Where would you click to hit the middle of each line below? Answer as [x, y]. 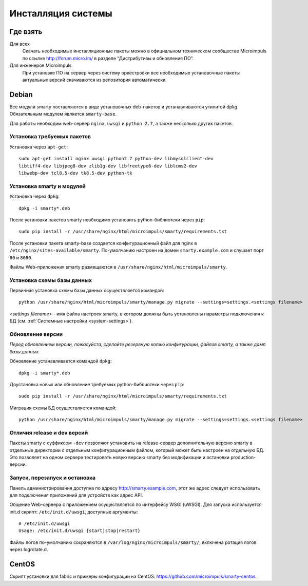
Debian [21, 94]
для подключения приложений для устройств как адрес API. [76, 495]
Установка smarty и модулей [47, 186]
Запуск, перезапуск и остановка [53, 478]
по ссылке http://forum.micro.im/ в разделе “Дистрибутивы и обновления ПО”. [108, 58]
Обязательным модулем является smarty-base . [63, 114]
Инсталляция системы [61, 13]
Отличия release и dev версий [49, 432]
